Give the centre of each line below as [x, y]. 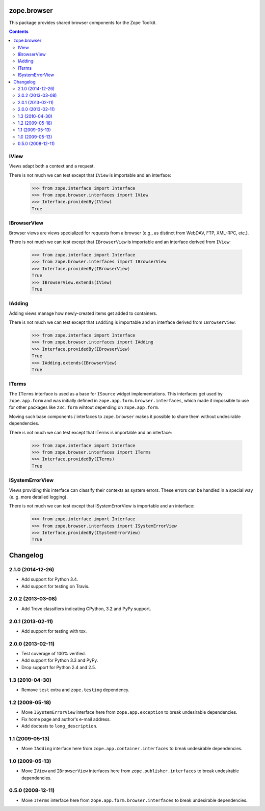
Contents [19, 31]
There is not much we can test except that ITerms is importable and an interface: [91, 432]
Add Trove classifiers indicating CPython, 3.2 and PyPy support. [86, 609]
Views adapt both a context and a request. [52, 166]
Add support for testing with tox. [54, 631]
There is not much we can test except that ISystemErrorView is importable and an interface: [102, 506]
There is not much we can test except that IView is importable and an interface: [90, 175]
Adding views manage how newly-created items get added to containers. [83, 313]
